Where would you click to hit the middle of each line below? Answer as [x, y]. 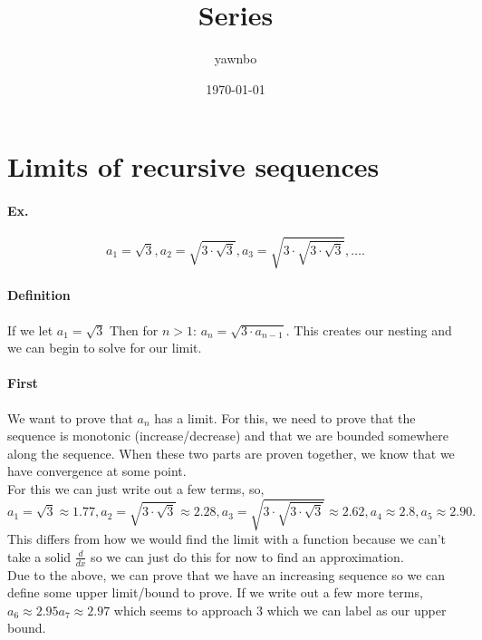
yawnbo [236, 58]
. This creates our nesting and [369, 330]
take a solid [39, 556]
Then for [134, 330]
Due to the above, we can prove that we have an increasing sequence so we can [227, 574]
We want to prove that [70, 417]
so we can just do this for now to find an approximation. [247, 556]
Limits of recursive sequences [193, 166]
